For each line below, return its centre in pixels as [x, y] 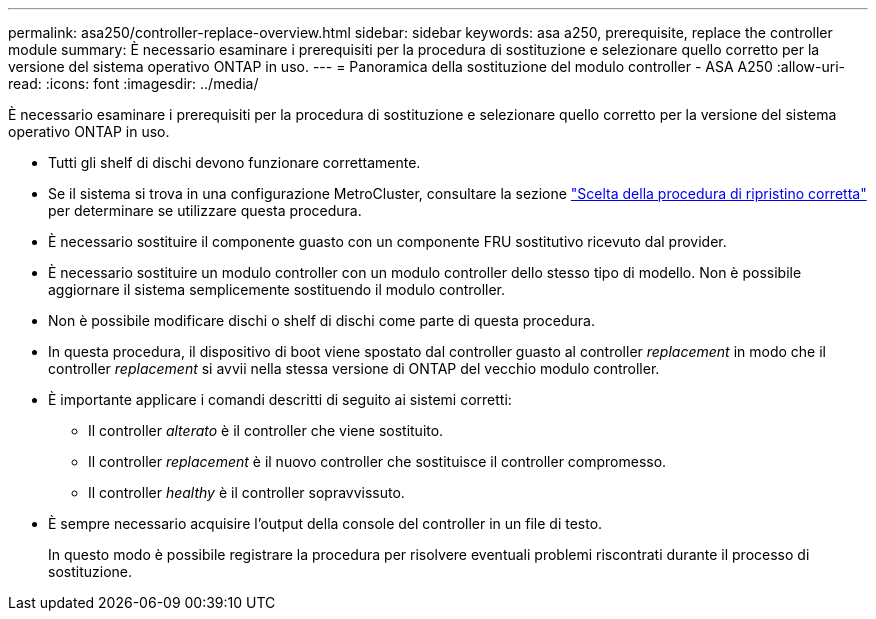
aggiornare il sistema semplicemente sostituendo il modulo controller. [277, 289]
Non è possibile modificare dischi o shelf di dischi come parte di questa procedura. [321, 320]
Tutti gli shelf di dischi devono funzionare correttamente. [234, 162]
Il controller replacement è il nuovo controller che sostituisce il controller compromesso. [377, 461]
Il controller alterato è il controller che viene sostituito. [266, 430]
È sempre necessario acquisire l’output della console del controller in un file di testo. [325, 523]
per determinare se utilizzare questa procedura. [205, 210]
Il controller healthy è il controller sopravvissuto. [246, 492]
